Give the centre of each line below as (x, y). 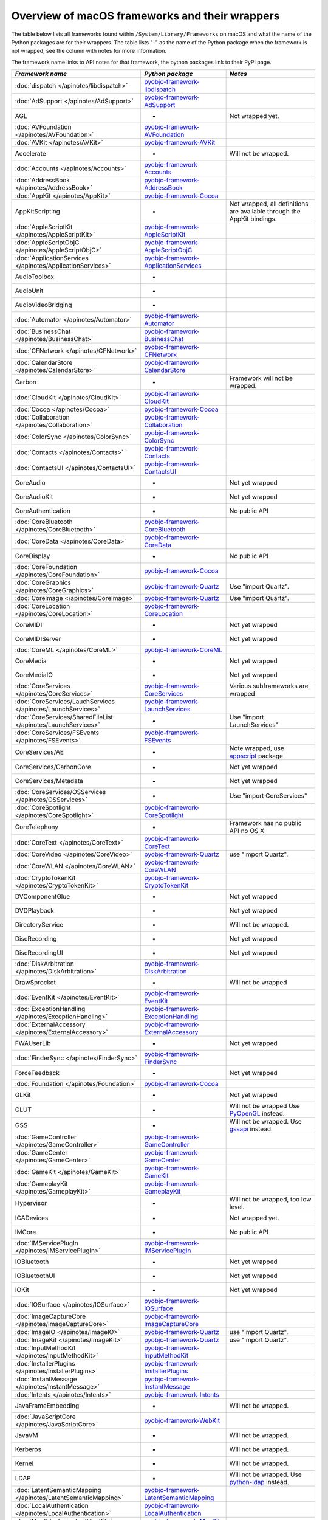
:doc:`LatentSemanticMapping (58, 1490)
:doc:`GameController (46, 1137)
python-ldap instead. (259, 1482)
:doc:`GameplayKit (41, 1184)
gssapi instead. (251, 1129)
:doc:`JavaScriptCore (45, 1417)
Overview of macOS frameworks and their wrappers (145, 16)
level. (237, 1207)
